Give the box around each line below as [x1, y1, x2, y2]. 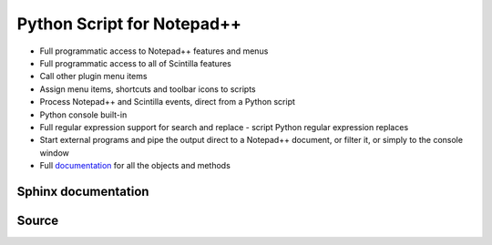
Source [16, 212, 59, 228]
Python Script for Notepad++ [16, 14, 241, 34]
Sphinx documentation [16, 183, 149, 199]
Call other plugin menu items [39, 71, 148, 82]
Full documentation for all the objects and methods [39, 160, 231, 171]
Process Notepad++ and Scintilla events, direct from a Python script [39, 97, 296, 107]
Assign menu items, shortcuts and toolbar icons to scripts [39, 83, 256, 95]
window [39, 147, 70, 158]
